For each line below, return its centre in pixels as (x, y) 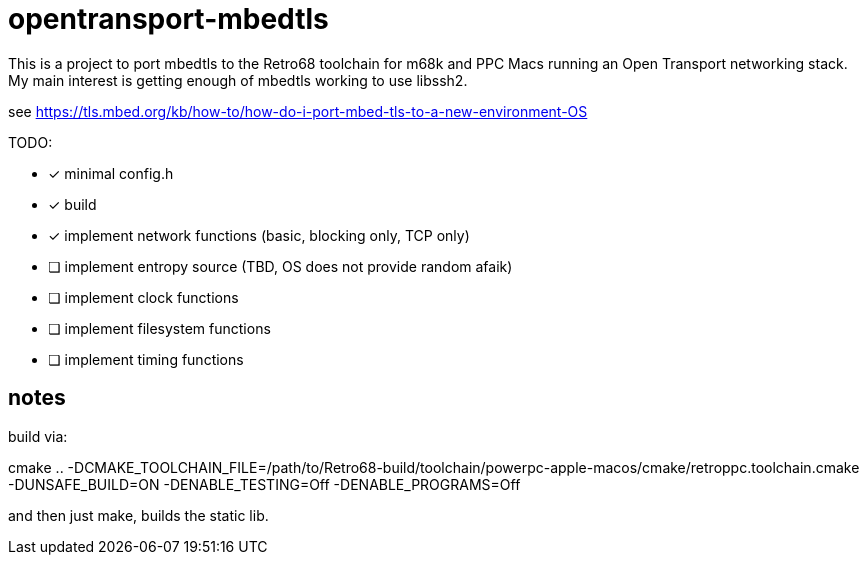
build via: (38, 436)
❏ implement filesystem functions (159, 328)
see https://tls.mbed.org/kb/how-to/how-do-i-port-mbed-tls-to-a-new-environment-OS (298, 111)
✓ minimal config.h (111, 173)
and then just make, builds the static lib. (138, 515)
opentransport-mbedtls (168, 19)
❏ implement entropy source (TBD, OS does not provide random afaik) (280, 266)
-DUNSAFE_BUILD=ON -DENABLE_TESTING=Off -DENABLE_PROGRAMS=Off (264, 484)
